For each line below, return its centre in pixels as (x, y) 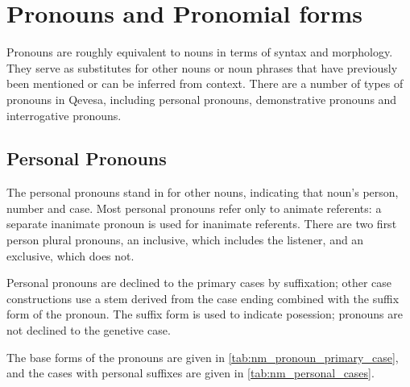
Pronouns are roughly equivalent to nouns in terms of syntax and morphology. (200, 52)
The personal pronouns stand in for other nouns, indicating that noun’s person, (203, 192)
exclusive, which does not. (70, 255)
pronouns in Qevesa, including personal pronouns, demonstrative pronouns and (202, 99)
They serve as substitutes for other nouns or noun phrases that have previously (202, 67)
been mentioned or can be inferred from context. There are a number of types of (205, 83)
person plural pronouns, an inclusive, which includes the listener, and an (185, 240)
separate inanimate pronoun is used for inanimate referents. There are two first (202, 224)
